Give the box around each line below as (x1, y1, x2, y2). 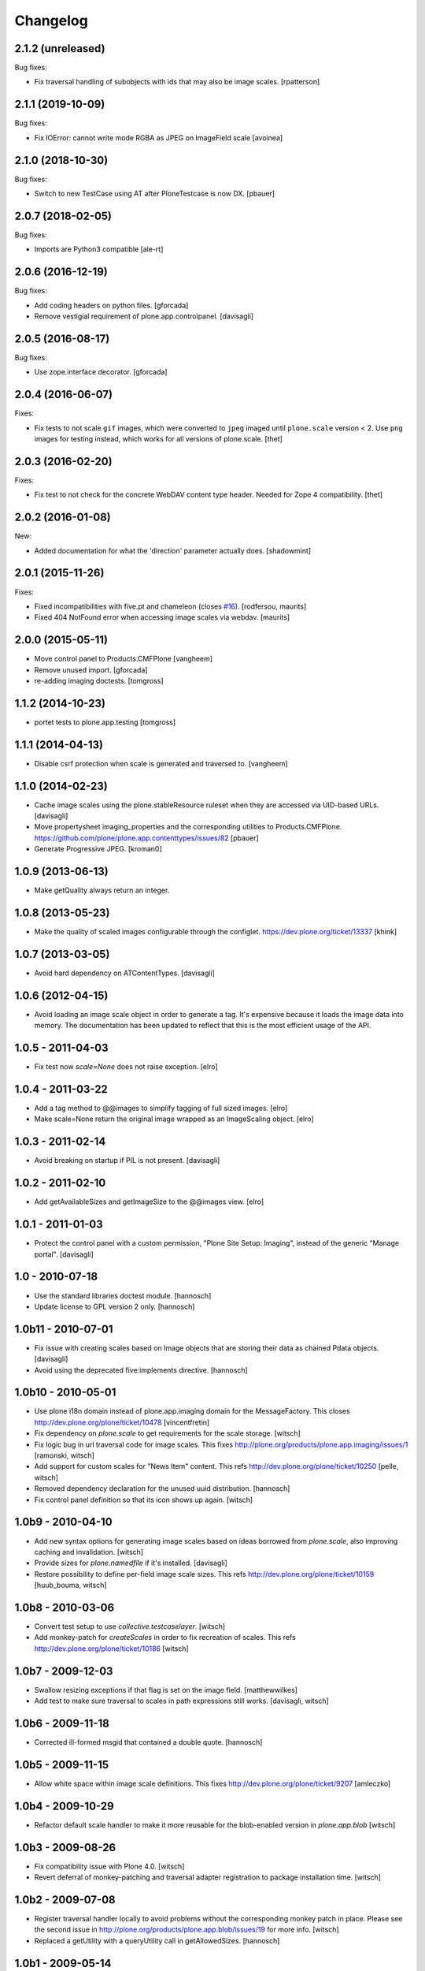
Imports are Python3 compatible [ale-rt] (34, 244, 164, 254)
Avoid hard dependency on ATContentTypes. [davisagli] (34, 968, 216, 978)
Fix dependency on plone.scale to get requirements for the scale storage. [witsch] (34, 1429, 301, 1438)
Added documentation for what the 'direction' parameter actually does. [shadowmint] (34, 546, 311, 555)
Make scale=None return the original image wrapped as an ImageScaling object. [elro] (34, 1114, 314, 1123)
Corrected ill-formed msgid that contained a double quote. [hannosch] (34, 1737, 263, 1746)
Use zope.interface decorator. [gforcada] (34, 367, 168, 377)
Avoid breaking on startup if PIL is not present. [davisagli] (34, 1156, 220, 1165)
